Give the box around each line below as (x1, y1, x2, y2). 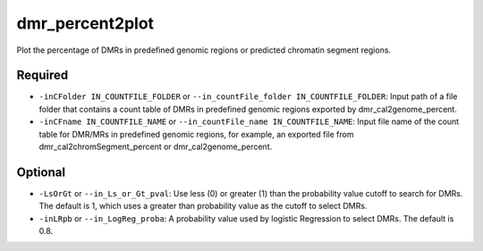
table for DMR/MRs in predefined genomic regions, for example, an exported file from (38, 129, 354, 139)
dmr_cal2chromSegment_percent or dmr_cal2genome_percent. (38, 141, 273, 152)
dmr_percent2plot (16, 13, 155, 33)
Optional (16, 164, 66, 180)
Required (16, 68, 69, 83)
